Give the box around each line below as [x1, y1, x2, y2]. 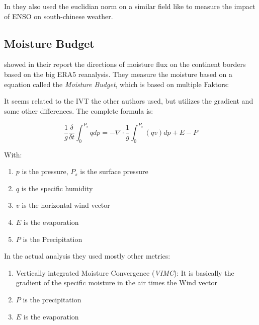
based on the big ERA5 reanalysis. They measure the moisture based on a [4, 68, 232, 79]
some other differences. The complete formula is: [4, 105, 153, 116]
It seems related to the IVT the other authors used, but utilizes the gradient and [4, 96, 253, 106]
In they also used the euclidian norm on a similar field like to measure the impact [4, 1, 255, 11]
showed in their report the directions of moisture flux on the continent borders [4, 59, 246, 69]
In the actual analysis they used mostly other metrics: [4, 251, 170, 261]
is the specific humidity [21, 183, 93, 193]
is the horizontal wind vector [22, 200, 110, 210]
